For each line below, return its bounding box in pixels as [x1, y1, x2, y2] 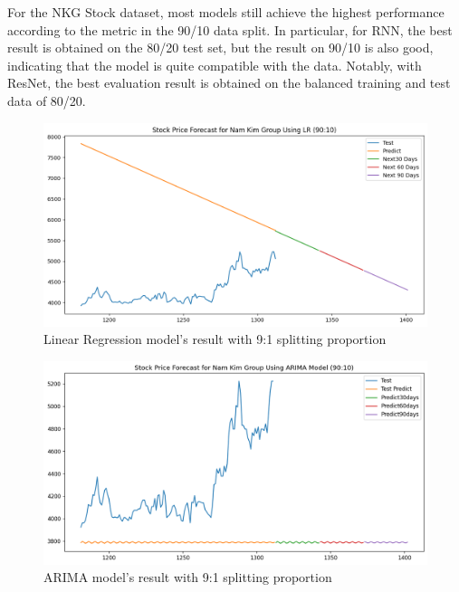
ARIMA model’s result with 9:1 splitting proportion [43, 568, 332, 587]
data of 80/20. [7, 91, 86, 110]
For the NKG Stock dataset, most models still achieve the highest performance [7, 3, 445, 21]
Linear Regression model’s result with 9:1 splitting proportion [43, 329, 387, 349]
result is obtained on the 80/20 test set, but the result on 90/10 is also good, [7, 38, 434, 57]
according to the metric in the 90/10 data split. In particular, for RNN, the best [7, 20, 453, 39]
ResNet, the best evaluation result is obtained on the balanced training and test [7, 73, 451, 92]
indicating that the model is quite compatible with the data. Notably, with [7, 55, 422, 74]
